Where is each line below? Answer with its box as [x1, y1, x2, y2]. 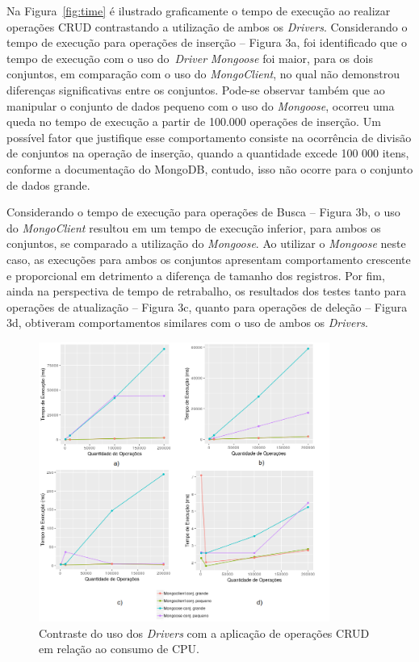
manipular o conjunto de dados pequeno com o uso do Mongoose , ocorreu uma [6, 97, 395, 114]
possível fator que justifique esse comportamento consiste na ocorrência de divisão [6, 128, 412, 145]
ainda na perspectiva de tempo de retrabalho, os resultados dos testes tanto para [6, 283, 406, 300]
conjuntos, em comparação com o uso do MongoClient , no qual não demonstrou [6, 65, 400, 82]
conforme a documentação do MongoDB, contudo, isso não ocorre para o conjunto [6, 160, 413, 177]
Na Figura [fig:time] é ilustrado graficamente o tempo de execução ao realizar [6, 2, 391, 19]
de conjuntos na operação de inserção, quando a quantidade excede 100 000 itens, [6, 145, 409, 161]
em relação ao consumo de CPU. [39, 640, 199, 657]
